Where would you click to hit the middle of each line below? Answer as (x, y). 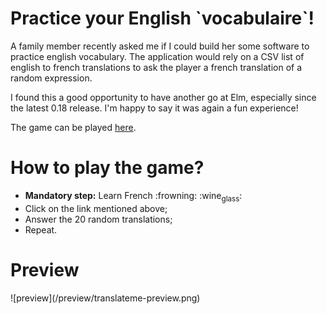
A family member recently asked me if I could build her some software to (160, 46)
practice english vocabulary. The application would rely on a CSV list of (157, 56)
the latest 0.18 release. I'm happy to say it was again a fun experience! (154, 108)
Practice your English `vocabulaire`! (162, 18)
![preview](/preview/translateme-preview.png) (105, 298)
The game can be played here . (73, 127)
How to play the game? (107, 168)
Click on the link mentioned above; (96, 208)
